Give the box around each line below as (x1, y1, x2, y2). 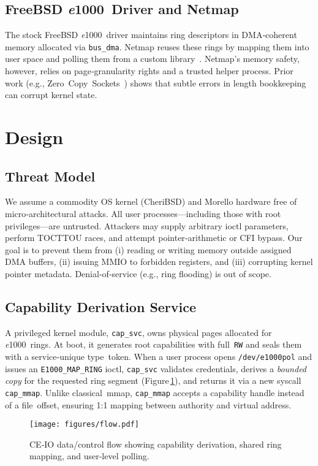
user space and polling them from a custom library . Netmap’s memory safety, (5, 52, 300, 65)
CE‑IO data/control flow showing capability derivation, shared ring (29, 437, 282, 450)
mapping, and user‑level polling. (29, 449, 150, 462)
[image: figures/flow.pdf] (29, 420, 139, 429)
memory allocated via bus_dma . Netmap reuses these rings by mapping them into (5, 40, 309, 53)
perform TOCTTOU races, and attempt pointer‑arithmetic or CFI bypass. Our (5, 231, 303, 244)
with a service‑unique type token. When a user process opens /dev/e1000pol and (5, 350, 312, 363)
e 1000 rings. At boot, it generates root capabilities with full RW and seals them (5, 338, 302, 351)
